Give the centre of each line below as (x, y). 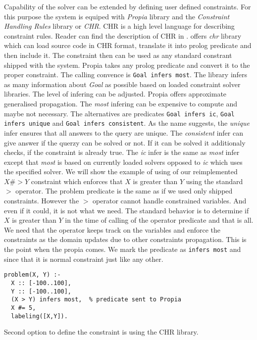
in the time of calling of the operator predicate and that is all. (159, 220)
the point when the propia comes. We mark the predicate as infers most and (123, 249)
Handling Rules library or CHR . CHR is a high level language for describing (119, 26)
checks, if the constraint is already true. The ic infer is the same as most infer (122, 152)
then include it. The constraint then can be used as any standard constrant (118, 55)
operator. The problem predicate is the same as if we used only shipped (124, 191)
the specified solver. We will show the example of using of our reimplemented (121, 171)
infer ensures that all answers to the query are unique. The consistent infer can (124, 132)
